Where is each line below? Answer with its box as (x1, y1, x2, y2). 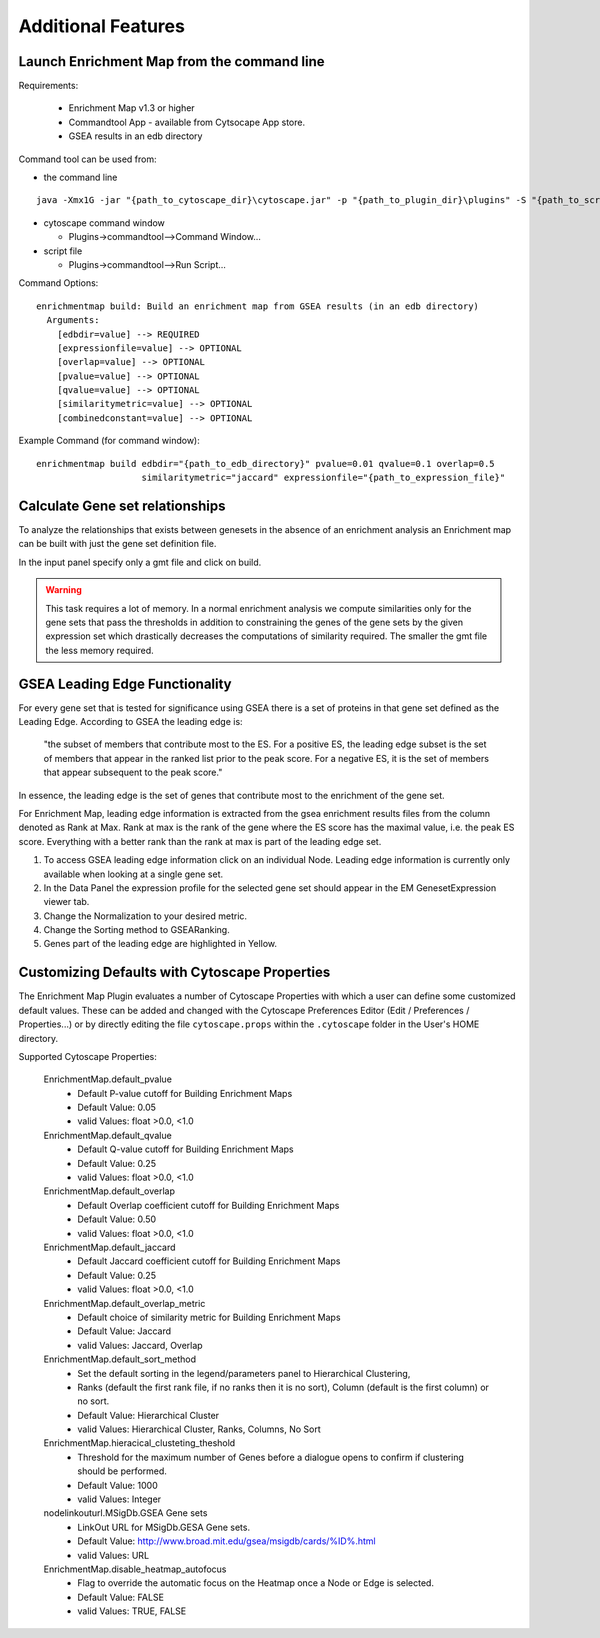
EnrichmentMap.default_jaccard (43, 1241, 176, 1253)
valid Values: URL (77, 1549, 150, 1561)
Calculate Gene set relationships (18, 497, 226, 514)
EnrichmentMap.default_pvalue (43, 1073, 172, 1085)
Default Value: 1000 (77, 1479, 159, 1491)
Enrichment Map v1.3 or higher (68, 102, 195, 114)
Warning (45, 584, 82, 596)
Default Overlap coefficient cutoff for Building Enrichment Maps (77, 1199, 340, 1211)
